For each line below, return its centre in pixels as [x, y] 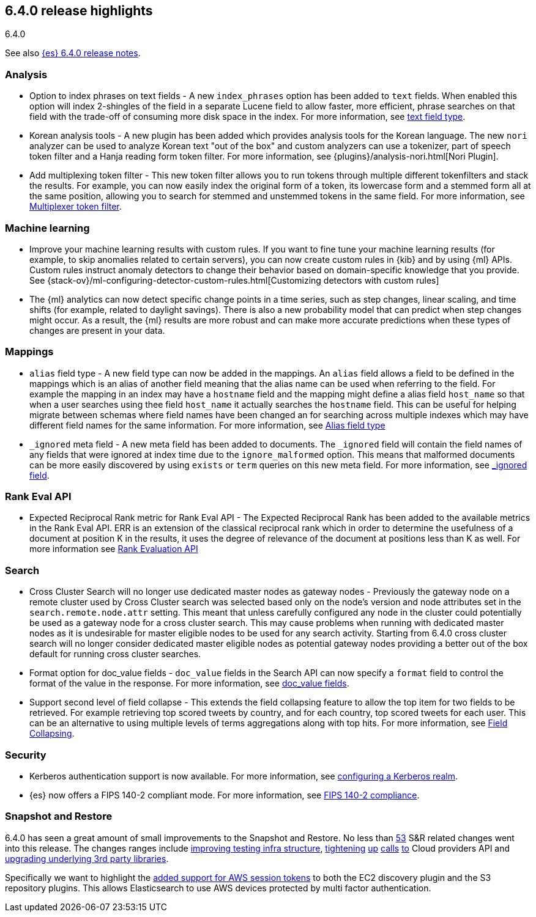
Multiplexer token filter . [76, 207]
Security [26, 755]
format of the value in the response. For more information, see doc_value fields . [189, 683]
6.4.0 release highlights [79, 11]
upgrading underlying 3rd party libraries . [87, 858]
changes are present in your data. [97, 330]
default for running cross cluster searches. [115, 654]
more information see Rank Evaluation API [114, 549]
